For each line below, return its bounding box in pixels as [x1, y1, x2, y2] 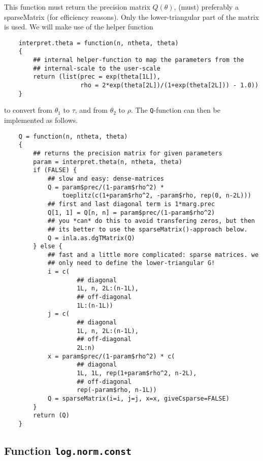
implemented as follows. [4, 115, 78, 125]
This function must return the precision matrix [4, 2, 150, 12]
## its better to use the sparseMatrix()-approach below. [47, 225, 248, 233]
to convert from [4, 105, 52, 115]
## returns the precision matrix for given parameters [33, 149, 222, 157]
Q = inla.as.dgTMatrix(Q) [47, 234, 135, 242]
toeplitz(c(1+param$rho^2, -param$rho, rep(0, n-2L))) [62, 192, 251, 200]
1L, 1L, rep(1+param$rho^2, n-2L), [77, 370, 197, 377]
